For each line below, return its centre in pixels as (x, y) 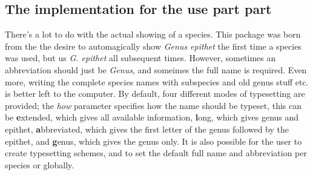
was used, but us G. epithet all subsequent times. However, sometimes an (140, 58)
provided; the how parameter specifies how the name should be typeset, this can (153, 105)
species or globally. (40, 164)
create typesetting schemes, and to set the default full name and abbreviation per (156, 153)
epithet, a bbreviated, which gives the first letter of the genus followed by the (147, 129)
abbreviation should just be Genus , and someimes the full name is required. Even (156, 69)
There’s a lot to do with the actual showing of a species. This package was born (153, 34)
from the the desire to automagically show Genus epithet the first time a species (153, 46)
